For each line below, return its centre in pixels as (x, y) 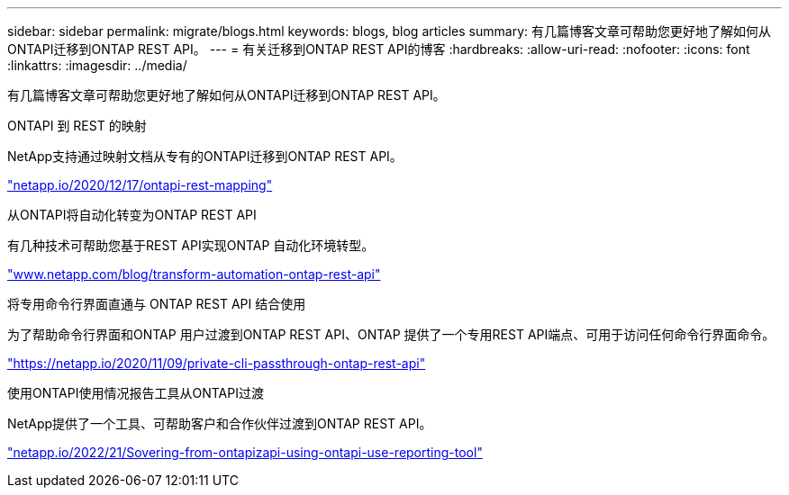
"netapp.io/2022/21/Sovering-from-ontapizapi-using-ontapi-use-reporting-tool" (245, 452)
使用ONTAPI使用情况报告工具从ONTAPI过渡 (136, 393)
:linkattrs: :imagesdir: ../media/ (97, 65)
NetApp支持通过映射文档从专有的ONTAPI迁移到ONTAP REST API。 (205, 156)
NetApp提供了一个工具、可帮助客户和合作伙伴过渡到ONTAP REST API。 (220, 423)
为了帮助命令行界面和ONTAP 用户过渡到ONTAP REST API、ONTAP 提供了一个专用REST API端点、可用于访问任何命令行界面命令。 (391, 334)
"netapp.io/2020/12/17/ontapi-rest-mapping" (140, 185)
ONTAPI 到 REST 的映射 (77, 126)
